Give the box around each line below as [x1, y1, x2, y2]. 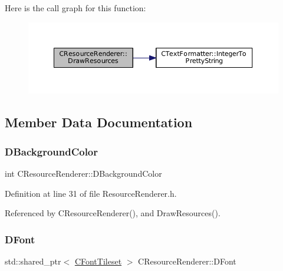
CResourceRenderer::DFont [138, 255, 236, 267]
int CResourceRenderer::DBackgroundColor [5, 167, 162, 180]
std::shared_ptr [5, 255, 61, 267]
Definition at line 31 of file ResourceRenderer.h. [5, 187, 177, 199]
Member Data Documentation [5, 113, 193, 131]
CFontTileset [74, 255, 122, 267]
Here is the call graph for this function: [5, 2, 146, 14]
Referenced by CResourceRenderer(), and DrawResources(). [5, 207, 221, 219]
